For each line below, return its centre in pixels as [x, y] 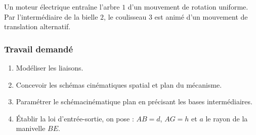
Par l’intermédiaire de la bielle [51, 16]
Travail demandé [39, 49]
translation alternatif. [37, 26]
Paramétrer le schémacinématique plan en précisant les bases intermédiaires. [134, 102]
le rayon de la [227, 118]
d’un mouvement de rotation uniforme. [188, 7]
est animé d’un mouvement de [201, 16]
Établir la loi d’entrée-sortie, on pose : [75, 118]
